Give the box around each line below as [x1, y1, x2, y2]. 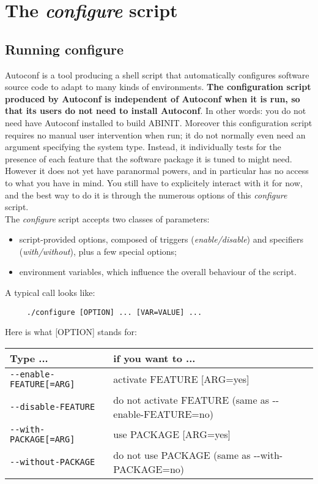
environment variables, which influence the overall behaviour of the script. [19, 265, 297, 278]
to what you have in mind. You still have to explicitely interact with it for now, [5, 176, 303, 189]
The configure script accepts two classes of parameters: [5, 212, 210, 225]
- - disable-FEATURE [10, 401, 95, 412]
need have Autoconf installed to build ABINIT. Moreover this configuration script [5, 116, 312, 129]
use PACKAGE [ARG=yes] [113, 427, 231, 442]
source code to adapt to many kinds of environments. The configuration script [5, 80, 311, 93]
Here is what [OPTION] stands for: [5, 325, 137, 338]
